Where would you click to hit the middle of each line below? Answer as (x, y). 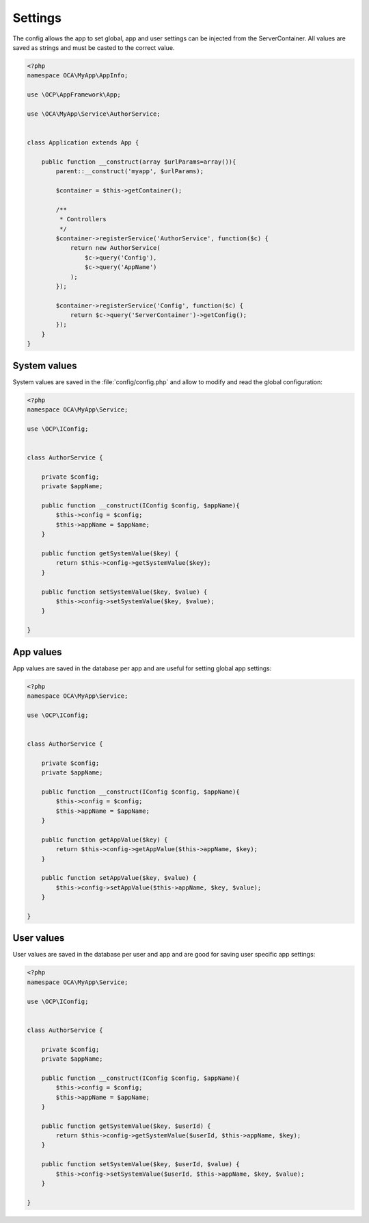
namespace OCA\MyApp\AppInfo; (78, 76)
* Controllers (83, 219)
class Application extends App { (83, 143)
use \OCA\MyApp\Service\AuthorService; (94, 114)
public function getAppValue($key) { (105, 840)
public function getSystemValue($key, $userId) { (126, 1126)
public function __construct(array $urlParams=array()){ (139, 162)
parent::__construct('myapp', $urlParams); (130, 172)
